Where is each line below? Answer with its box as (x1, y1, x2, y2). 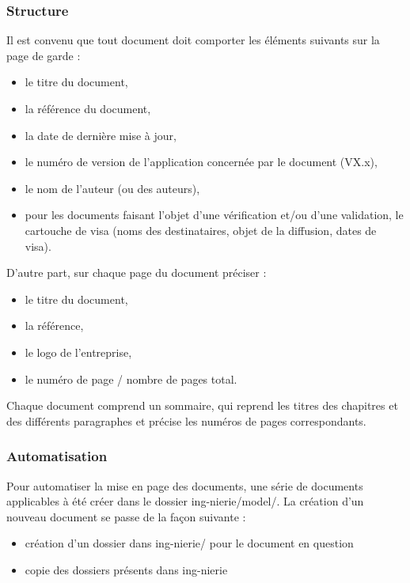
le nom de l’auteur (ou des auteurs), (25, 180, 200, 196)
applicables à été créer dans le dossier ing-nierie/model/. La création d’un (6, 493, 364, 509)
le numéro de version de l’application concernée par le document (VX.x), (25, 153, 378, 170)
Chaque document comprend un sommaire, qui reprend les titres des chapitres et (6, 397, 398, 414)
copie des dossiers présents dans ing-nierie (25, 561, 228, 577)
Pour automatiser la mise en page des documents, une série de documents (6, 477, 363, 494)
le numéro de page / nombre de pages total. (25, 370, 237, 387)
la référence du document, (25, 100, 151, 116)
